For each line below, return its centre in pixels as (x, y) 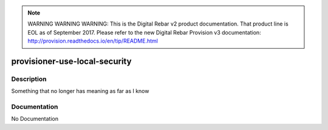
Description (29, 79)
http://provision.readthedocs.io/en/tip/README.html (93, 41)
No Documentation (35, 119)
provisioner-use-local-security (71, 61)
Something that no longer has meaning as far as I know (80, 91)
